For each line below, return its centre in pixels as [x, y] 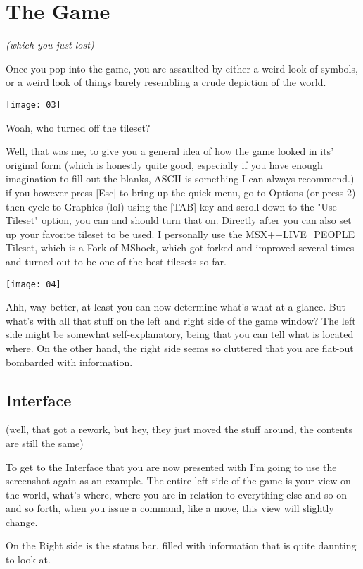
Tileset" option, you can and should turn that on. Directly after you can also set [179, 220]
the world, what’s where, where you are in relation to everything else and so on [177, 494]
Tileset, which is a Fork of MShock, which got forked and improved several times [180, 248]
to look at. [28, 559]
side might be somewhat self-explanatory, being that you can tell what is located [180, 334]
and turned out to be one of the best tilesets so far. [116, 261]
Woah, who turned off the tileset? [78, 127]
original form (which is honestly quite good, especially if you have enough [164, 164]
